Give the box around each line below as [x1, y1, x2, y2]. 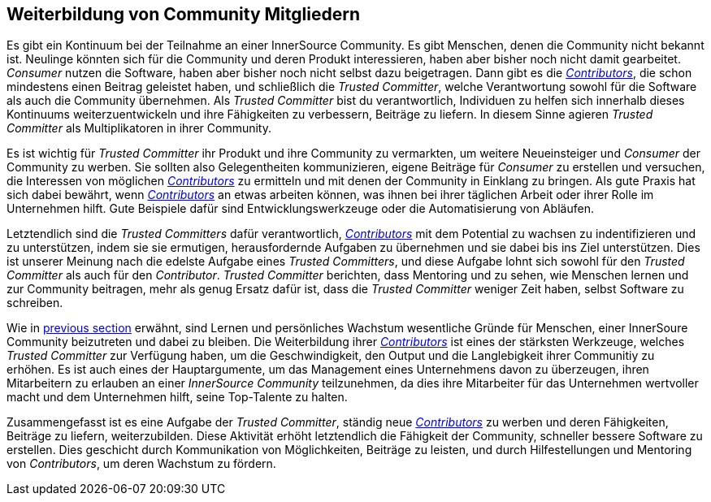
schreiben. [7, 296, 63, 310]
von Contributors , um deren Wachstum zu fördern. [7, 457, 276, 471]
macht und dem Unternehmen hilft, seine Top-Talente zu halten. [7, 390, 348, 405]
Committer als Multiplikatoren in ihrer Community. [7, 121, 271, 136]
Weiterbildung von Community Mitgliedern [7, 4, 360, 24]
